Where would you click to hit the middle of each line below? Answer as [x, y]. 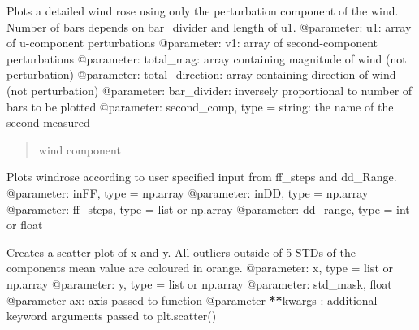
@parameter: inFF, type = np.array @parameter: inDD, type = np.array [188, 192]
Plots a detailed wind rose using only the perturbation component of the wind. [203, 11]
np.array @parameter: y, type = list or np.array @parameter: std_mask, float [199, 283]
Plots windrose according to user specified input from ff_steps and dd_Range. [202, 177]
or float [25, 225]
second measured [48, 122]
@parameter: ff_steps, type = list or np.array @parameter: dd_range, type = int [208, 208]
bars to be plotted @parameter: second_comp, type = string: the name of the [200, 106]
